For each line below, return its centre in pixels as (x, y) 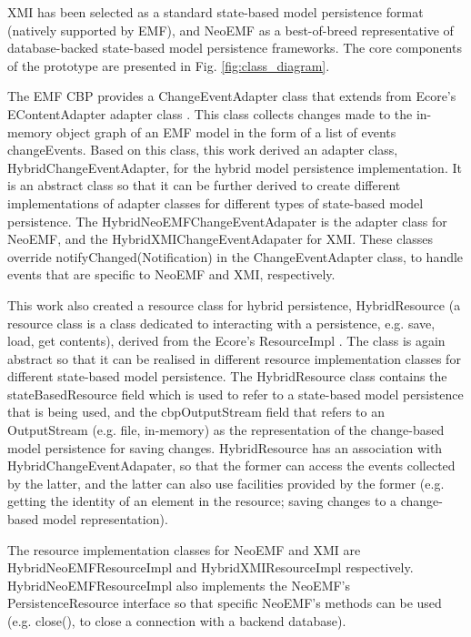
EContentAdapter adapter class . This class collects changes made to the (210, 113)
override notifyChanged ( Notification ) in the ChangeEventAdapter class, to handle (235, 256)
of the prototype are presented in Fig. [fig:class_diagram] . (169, 65)
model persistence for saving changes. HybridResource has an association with (225, 447)
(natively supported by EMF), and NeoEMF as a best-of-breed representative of (230, 30)
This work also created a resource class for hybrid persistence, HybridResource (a (234, 304)
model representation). (105, 519)
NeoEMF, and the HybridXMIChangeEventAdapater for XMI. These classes (220, 239)
